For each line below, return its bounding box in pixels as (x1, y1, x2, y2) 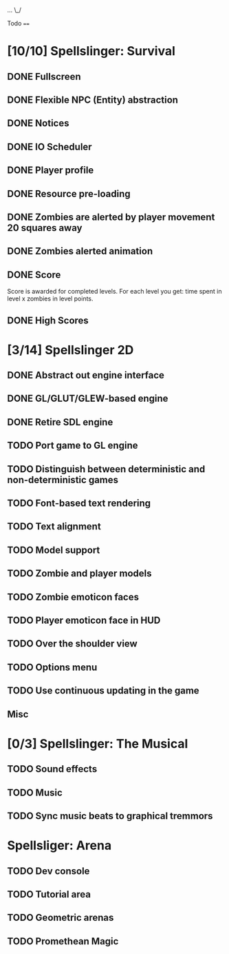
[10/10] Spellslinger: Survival (7, 43, 175, 59)
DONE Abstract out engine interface (7, 369, 165, 381)
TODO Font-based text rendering (7, 498, 151, 509)
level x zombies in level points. (7, 294, 94, 303)
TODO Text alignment (7, 520, 101, 533)
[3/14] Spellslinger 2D (7, 342, 134, 358)
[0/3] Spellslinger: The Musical (7, 735, 188, 751)
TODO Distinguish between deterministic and (7, 463, 206, 475)
